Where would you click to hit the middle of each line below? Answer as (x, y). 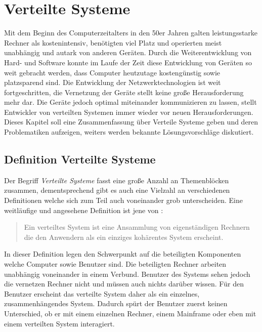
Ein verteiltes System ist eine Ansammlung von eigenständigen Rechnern (137, 227)
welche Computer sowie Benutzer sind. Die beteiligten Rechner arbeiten (115, 264)
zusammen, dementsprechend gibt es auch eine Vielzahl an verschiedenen (117, 190)
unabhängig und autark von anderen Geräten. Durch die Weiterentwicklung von (128, 52)
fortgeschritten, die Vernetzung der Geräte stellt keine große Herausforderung (124, 92)
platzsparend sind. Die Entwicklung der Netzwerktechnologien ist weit (113, 82)
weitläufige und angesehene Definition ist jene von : (84, 210)
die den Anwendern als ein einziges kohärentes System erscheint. (124, 237)
